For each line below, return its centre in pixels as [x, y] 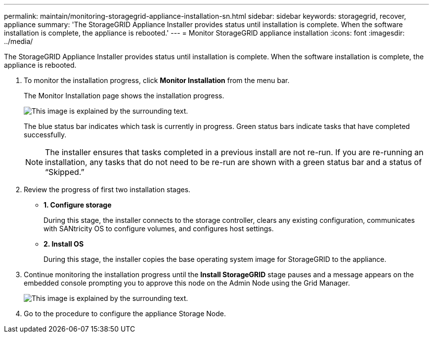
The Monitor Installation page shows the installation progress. [124, 96]
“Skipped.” [65, 172]
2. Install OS [64, 244]
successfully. [45, 135]
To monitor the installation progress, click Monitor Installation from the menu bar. [157, 80]
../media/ [19, 41]
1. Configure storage [78, 205]
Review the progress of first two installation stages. [107, 190]
